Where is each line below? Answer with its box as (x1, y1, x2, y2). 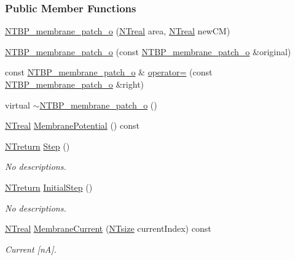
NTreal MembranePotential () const (5, 119, 140, 132)
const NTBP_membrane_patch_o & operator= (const (5, 66, 213, 78)
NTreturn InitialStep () (5, 180, 93, 193)
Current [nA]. (5, 242, 57, 255)
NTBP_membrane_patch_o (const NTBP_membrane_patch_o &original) (5, 45, 291, 58)
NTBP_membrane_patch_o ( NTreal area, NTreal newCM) (5, 25, 230, 37)
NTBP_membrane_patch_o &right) (5, 78, 144, 90)
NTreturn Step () (5, 139, 70, 152)
